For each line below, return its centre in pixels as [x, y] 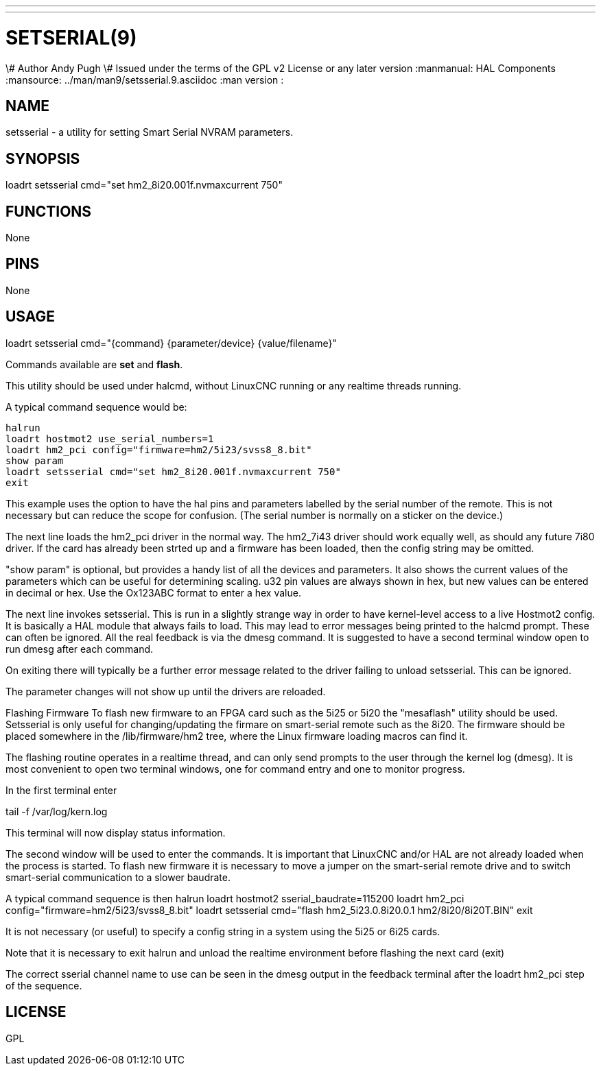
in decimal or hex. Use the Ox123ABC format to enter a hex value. [153, 592]
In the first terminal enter [61, 790]
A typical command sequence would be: [96, 407]
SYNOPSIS [43, 158]
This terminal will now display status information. [116, 832]
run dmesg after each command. [80, 649]
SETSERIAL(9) [71, 37]
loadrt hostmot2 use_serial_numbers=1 [110, 438]
